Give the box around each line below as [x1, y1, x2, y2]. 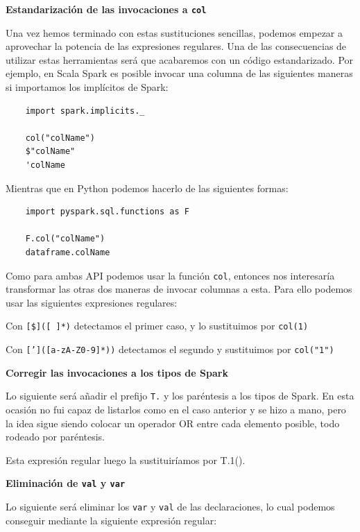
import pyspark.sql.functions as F [25, 207, 189, 217]
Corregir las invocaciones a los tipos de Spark [6, 365, 228, 379]
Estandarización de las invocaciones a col [6, 2, 207, 16]
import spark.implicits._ [25, 105, 145, 116]
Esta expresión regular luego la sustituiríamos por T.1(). [6, 452, 246, 467]
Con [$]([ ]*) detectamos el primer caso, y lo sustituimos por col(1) [6, 318, 309, 333]
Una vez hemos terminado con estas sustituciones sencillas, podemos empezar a [6, 25, 343, 40]
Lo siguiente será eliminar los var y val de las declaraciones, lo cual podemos [6, 499, 335, 513]
